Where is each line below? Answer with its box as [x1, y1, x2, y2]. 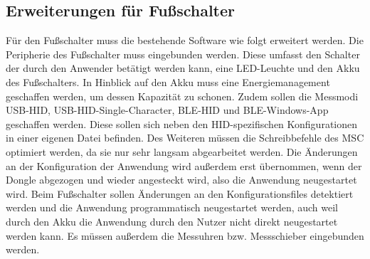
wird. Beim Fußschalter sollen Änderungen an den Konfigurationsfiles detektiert [6, 186, 354, 201]
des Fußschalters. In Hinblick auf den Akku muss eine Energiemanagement [6, 74, 330, 89]
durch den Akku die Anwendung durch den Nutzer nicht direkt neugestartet [6, 213, 338, 228]
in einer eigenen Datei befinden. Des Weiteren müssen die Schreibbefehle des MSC [6, 130, 364, 145]
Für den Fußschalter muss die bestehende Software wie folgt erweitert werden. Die [6, 33, 364, 48]
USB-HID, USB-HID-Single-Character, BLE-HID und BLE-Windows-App [6, 102, 329, 117]
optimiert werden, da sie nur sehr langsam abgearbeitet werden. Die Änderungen [6, 144, 358, 159]
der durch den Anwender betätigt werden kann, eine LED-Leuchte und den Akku [6, 60, 360, 75]
